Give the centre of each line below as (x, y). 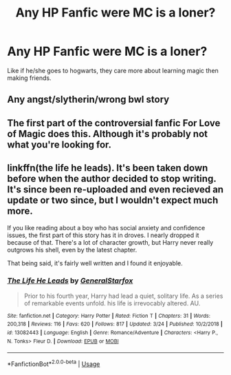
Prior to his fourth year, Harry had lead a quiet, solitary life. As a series (123, 296)
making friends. (29, 78)
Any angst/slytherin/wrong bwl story (88, 100)
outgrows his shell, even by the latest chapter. (72, 250)
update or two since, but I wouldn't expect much (113, 200)
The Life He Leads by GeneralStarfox (70, 281)
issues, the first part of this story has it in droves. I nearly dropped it (103, 235)
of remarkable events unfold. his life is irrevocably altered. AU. (112, 303)
